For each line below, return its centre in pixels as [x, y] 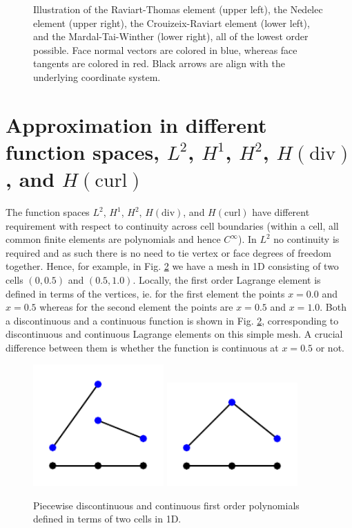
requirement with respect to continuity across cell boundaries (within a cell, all [172, 225]
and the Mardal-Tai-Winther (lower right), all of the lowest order [171, 36]
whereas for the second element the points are [136, 307]
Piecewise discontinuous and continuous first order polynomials [166, 505]
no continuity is [306, 239]
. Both [333, 307]
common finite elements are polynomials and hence [113, 239]
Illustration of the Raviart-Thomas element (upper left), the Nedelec [178, 9]
